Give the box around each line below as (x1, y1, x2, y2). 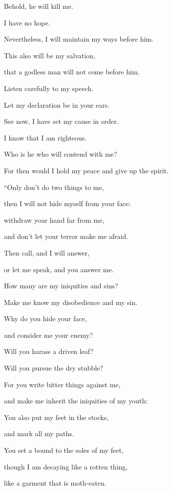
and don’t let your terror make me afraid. (4, 231, 129, 241)
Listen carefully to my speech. (4, 83, 94, 93)
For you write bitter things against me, (4, 379, 121, 389)
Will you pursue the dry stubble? (4, 363, 103, 373)
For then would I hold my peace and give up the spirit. (4, 165, 169, 175)
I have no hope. (4, 17, 50, 27)
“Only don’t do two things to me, (4, 182, 104, 192)
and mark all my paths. (4, 428, 74, 439)
